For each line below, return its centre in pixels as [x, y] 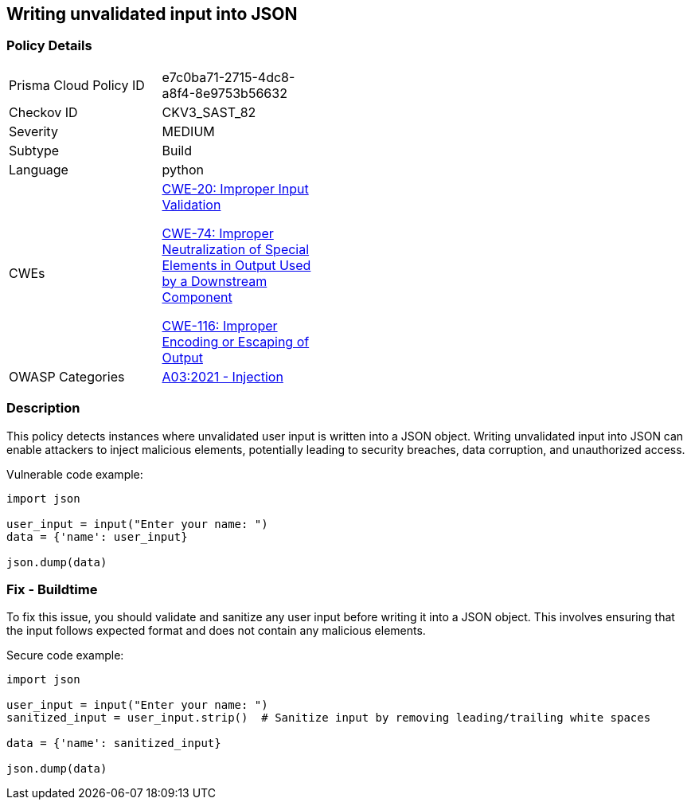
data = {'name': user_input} [97, 536]
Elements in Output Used [236, 265]
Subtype [34, 150]
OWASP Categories [67, 376]
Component [197, 297]
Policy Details [49, 46]
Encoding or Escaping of [236, 341]
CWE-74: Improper [218, 233]
